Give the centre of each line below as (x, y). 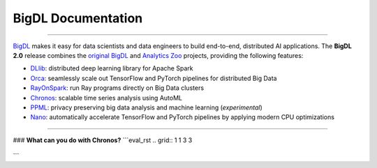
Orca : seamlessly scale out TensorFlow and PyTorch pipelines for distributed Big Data (154, 78)
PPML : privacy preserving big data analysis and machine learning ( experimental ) (147, 107)
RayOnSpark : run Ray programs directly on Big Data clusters (117, 88)
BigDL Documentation (78, 18)
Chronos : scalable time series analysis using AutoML (106, 98)
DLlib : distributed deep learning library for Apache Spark (112, 68)
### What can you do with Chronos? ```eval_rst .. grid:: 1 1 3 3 (103, 140)
